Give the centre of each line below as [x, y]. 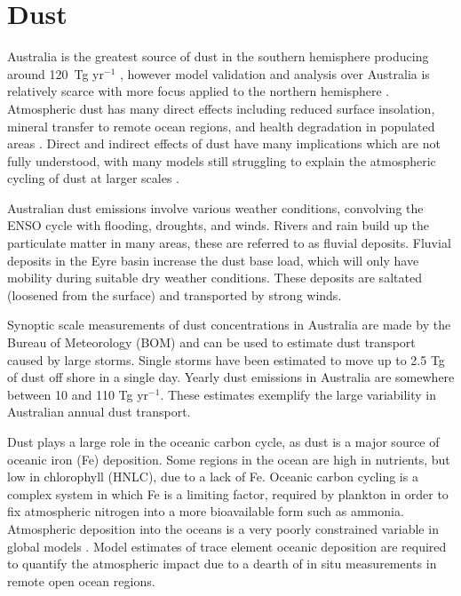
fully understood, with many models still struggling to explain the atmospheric [222, 160]
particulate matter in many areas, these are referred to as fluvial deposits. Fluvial [229, 243]
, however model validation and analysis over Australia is [274, 73]
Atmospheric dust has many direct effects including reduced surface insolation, [221, 108]
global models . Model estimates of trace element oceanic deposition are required [227, 546]
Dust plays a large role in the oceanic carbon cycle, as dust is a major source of [223, 441]
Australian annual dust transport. [99, 412]
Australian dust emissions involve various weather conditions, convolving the [215, 207]
